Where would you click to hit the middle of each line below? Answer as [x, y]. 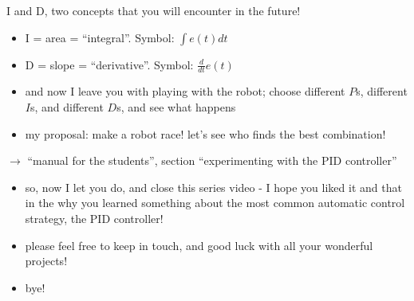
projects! [46, 261]
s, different [382, 91]
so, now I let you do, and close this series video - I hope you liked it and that [213, 187]
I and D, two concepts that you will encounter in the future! [154, 10]
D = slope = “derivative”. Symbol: [109, 64]
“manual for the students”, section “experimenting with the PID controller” [212, 160]
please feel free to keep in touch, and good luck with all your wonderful [199, 245]
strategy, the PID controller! [94, 218]
